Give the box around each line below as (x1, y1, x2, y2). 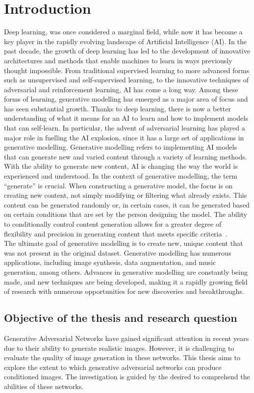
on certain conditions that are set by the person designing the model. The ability (4, 209, 247, 219)
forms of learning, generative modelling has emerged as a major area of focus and (4, 94, 248, 104)
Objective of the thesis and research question (4, 310, 237, 325)
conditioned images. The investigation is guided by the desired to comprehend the (4, 371, 250, 382)
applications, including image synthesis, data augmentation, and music (4, 257, 216, 267)
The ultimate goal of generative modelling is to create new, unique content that (4, 238, 243, 248)
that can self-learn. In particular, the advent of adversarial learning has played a (4, 123, 245, 133)
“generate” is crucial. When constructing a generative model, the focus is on (4, 180, 233, 190)
